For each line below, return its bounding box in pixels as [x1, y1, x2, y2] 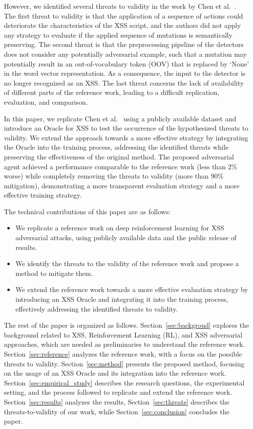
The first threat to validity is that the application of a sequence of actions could [4, 10, 243, 21]
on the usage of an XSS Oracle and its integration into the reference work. [4, 368, 226, 378]
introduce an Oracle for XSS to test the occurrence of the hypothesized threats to [4, 123, 249, 133]
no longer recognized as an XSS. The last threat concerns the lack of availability [4, 77, 244, 88]
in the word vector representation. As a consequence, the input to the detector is [4, 68, 246, 78]
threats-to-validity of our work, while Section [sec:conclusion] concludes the [4, 406, 230, 416]
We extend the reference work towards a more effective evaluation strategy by [15, 284, 248, 294]
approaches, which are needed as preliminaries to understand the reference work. [4, 339, 245, 349]
